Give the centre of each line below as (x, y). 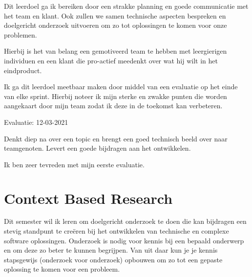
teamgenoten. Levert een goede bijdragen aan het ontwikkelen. (97, 148)
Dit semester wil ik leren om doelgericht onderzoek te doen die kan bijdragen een (125, 221)
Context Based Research (88, 198)
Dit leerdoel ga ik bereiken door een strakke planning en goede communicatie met (126, 6)
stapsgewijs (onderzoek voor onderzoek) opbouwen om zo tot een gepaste (113, 259)
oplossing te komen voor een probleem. (62, 269)
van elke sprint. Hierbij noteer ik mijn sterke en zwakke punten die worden (115, 96)
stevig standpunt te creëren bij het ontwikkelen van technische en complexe (116, 231)
